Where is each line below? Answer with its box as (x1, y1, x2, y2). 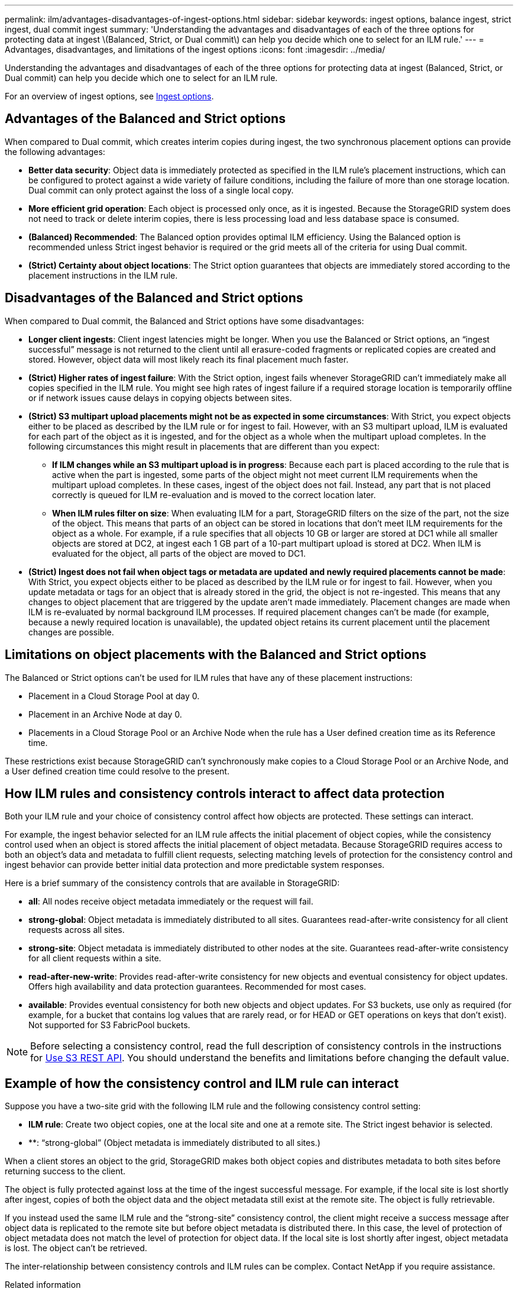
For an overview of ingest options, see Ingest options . (5, 91, 214, 101)
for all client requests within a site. (28, 953, 161, 964)
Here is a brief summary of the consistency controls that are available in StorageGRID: (5, 878, 340, 889)
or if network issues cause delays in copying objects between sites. (28, 392, 292, 403)
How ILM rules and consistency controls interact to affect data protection (5, 786, 445, 801)
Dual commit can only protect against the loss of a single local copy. (28, 185, 294, 195)
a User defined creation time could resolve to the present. (5, 765, 229, 776)
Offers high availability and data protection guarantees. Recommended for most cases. (28, 981, 367, 992)
